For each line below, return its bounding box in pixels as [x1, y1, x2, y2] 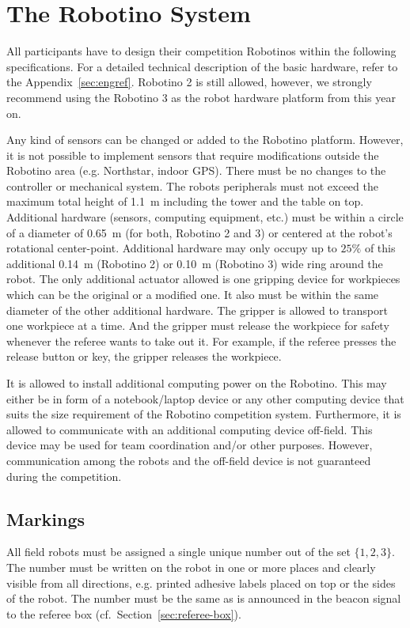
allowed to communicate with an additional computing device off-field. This [6, 421, 373, 437]
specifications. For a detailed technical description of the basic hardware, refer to [6, 58, 398, 74]
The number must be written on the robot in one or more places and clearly [6, 558, 376, 575]
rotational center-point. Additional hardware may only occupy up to [6, 240, 337, 256]
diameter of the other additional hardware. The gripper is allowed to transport [6, 301, 388, 318]
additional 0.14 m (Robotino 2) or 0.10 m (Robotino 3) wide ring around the [6, 255, 383, 271]
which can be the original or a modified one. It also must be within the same [6, 286, 379, 303]
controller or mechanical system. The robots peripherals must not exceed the [6, 177, 378, 194]
